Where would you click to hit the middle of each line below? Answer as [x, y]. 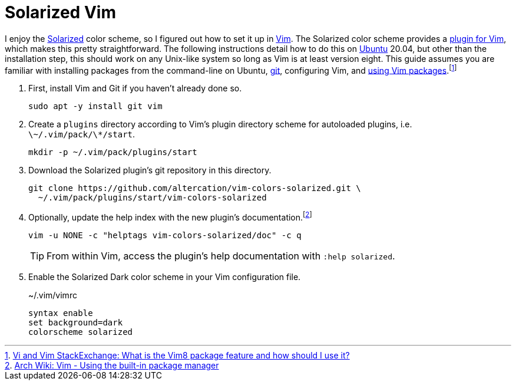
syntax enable [61, 313]
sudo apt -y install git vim [95, 106]
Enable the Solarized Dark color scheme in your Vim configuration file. [165, 277]
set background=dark [76, 323]
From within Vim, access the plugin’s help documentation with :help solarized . [221, 256]
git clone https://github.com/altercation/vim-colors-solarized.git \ [195, 188]
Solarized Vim [60, 12]
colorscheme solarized [81, 332]
